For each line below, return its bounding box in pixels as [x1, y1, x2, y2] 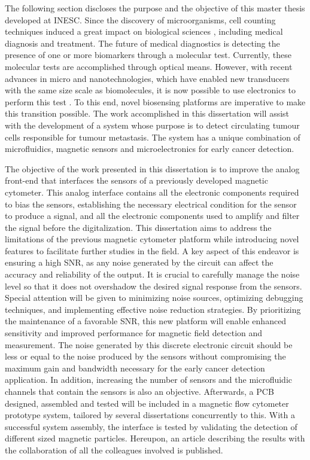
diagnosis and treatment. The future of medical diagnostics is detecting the [5, 36, 280, 49]
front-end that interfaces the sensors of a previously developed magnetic [5, 174, 268, 187]
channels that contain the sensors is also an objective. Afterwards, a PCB [5, 385, 274, 397]
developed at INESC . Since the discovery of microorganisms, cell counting [5, 13, 276, 26]
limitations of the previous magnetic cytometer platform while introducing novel [5, 233, 299, 245]
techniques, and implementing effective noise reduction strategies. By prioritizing [5, 303, 301, 315]
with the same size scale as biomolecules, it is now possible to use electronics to [5, 84, 296, 96]
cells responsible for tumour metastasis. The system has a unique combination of [5, 130, 300, 143]
